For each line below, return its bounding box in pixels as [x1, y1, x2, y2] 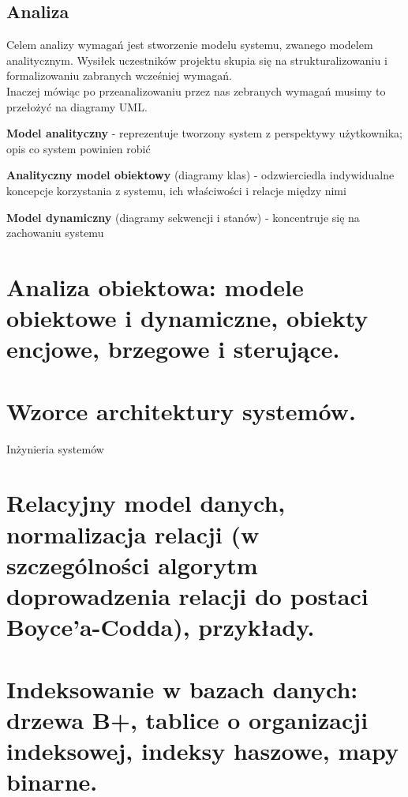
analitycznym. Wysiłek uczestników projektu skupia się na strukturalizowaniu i [6, 51, 387, 68]
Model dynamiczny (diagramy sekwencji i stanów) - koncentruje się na [6, 209, 360, 225]
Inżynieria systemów [6, 440, 104, 457]
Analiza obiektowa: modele [6, 270, 304, 303]
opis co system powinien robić [6, 140, 151, 156]
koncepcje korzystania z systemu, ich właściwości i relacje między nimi [6, 182, 346, 198]
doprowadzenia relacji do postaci [6, 579, 369, 611]
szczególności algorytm [6, 548, 258, 581]
